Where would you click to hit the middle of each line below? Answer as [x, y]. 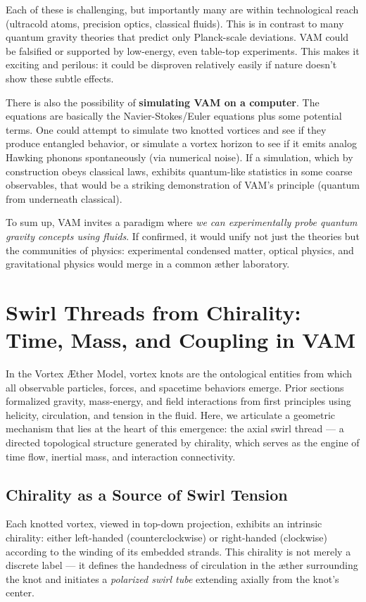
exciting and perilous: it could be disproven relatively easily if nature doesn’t [171, 64]
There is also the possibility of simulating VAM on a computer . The [163, 102]
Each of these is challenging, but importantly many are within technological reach [182, 9]
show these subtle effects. [60, 78]
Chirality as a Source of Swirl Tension [147, 494]
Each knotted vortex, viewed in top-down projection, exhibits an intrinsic [164, 523]
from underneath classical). [64, 198]
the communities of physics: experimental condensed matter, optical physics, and [180, 250]
